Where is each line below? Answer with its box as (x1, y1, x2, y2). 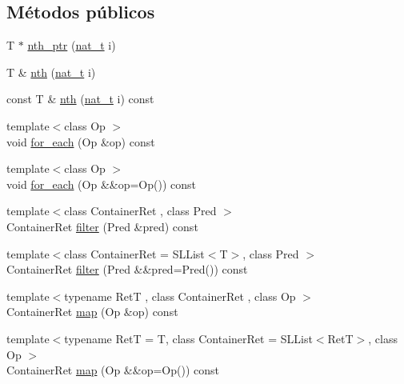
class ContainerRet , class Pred (64, 202, 217, 219)
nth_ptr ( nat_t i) (27, 37, 116, 54)
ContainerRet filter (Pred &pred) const (6, 218, 198, 234)
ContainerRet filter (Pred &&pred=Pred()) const (6, 261, 248, 278)
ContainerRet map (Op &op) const (6, 303, 178, 320)
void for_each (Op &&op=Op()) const (6, 175, 196, 192)
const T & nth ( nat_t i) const (6, 90, 154, 107)
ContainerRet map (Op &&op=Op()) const (6, 362, 219, 378)
